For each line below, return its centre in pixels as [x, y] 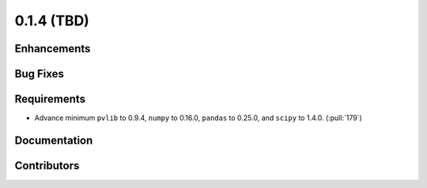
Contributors [47, 165]
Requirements [50, 99]
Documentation [54, 140]
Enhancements [53, 49]
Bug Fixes [40, 74]
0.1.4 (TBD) [52, 21]
